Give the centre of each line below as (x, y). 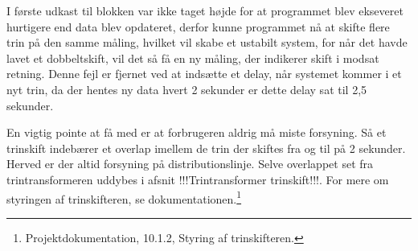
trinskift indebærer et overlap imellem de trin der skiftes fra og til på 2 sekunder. (206, 148)
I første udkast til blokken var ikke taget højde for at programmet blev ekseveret (205, 10)
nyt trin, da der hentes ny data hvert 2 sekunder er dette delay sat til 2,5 (187, 89)
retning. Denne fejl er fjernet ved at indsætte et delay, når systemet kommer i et (204, 74)
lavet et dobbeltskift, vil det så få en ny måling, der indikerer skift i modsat (193, 58)
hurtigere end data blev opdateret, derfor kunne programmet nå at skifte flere (198, 26)
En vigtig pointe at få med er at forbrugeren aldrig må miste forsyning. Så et (197, 132)
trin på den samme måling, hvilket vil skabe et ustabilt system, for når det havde (207, 42)
